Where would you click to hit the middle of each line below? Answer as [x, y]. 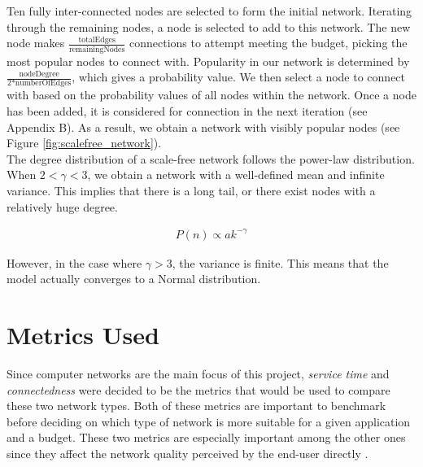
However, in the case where [74, 262]
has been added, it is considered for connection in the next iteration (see [187, 111]
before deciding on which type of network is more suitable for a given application [209, 421]
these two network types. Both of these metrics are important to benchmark [196, 406]
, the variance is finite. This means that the [280, 262]
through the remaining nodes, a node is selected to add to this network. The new [209, 26]
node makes [36, 43]
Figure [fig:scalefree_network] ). [84, 143]
